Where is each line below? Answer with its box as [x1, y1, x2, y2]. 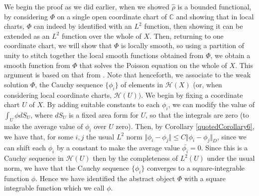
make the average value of [4, 121, 83, 131]
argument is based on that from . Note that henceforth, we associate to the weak [4, 69, 251, 80]
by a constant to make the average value [56, 142, 180, 153]
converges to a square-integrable [147, 162, 245, 173]
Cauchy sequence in [4, 153, 64, 163]
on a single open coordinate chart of [57, 11, 167, 21]
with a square [184, 173, 226, 183]
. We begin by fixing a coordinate [141, 89, 243, 100]
